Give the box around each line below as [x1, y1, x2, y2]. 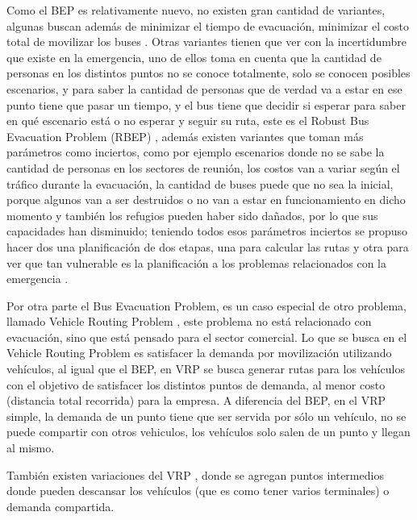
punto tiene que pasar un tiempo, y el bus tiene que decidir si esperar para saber [6, 96, 406, 113]
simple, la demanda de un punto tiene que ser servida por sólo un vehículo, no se [6, 407, 407, 424]
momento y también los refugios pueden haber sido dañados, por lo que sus [6, 206, 378, 223]
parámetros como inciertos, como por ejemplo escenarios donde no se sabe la [6, 144, 385, 160]
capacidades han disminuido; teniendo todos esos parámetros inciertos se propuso [6, 223, 408, 239]
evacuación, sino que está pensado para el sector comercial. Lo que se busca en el [6, 328, 407, 345]
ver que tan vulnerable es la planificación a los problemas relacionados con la [6, 254, 387, 271]
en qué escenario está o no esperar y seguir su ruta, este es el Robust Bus [6, 112, 369, 129]
